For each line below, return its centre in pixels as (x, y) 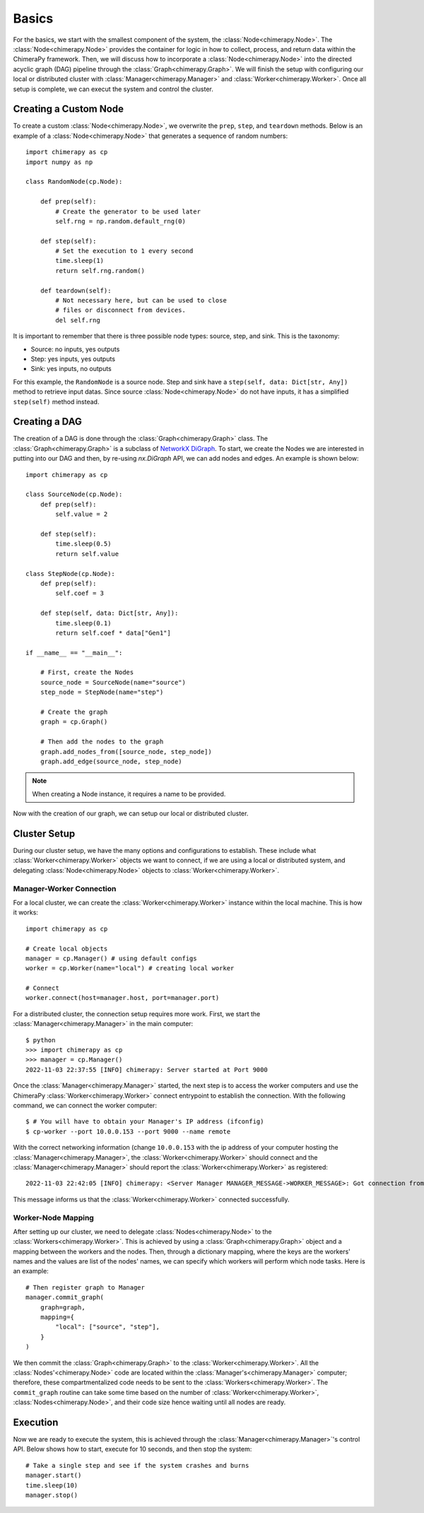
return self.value (87, 554)
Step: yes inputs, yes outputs (73, 359)
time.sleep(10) (52, 1485)
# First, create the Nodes (87, 672)
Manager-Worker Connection (65, 888)
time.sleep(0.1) (83, 623)
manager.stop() (52, 1495)
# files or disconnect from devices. (121, 310)
